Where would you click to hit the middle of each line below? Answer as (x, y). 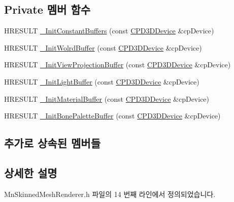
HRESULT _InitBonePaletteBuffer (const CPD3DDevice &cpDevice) (112, 116)
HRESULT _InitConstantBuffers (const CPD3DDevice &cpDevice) (109, 31)
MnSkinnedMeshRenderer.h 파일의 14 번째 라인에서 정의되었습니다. (110, 194)
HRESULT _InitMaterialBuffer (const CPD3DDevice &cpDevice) (107, 98)
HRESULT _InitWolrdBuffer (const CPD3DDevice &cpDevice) (103, 47)
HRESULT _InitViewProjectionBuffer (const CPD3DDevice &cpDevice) (118, 65)
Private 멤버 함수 (47, 9)
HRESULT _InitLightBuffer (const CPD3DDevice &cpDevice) (102, 81)
